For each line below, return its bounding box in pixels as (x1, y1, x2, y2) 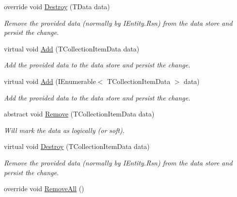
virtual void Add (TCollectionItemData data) (4, 43, 140, 53)
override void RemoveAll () (4, 183, 84, 194)
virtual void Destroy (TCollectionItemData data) (4, 141, 150, 151)
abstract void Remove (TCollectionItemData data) (4, 109, 155, 119)
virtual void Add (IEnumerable (4, 76, 96, 86)
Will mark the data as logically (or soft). (4, 125, 125, 135)
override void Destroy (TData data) (4, 1, 110, 11)
